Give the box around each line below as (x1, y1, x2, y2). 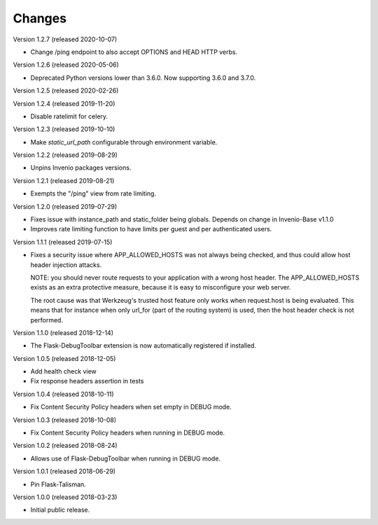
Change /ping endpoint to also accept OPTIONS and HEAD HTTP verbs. (30, 48, 238, 56)
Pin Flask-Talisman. (30, 480, 87, 489)
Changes (13, 11, 66, 26)
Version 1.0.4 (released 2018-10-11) (13, 390, 115, 398)
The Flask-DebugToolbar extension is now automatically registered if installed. (30, 341, 257, 350)
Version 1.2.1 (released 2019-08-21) (13, 176, 115, 185)
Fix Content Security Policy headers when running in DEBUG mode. (30, 428, 225, 437)
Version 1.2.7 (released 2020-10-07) (13, 35, 118, 43)
